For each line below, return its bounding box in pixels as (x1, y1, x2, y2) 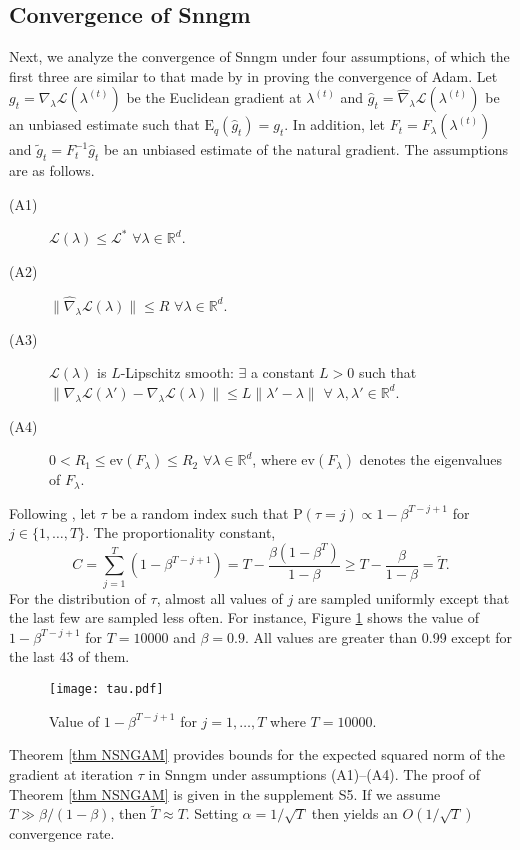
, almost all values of (156, 587, 283, 608)
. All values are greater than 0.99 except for (245, 626, 513, 647)
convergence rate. (9, 823, 115, 844)
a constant (250, 362, 315, 383)
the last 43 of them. (9, 646, 130, 667)
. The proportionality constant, (85, 522, 276, 543)
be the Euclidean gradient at (126, 87, 302, 108)
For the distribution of (9, 587, 146, 608)
